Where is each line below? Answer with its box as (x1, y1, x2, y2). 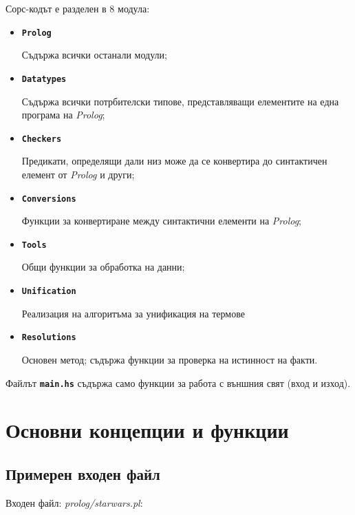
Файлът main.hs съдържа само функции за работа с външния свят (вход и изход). (6, 375, 351, 390)
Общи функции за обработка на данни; (21, 260, 185, 274)
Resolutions (21, 333, 76, 343)
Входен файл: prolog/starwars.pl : (6, 495, 143, 509)
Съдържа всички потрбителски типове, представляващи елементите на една (21, 94, 339, 108)
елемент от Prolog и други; (21, 167, 135, 181)
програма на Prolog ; (21, 107, 105, 122)
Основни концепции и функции (6, 416, 289, 444)
